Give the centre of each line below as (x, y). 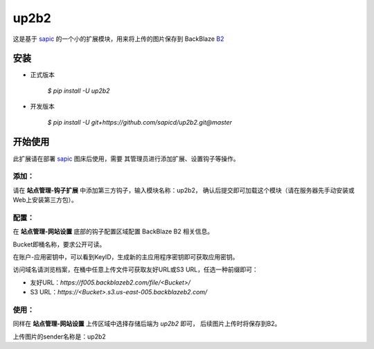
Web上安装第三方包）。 (45, 200)
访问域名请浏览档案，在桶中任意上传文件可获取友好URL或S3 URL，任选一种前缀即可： (136, 269)
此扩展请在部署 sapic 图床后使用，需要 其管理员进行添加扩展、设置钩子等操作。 (126, 159)
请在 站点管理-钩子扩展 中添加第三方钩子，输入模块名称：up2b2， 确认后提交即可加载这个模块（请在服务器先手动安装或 (184, 190)
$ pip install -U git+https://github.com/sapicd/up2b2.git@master (140, 122)
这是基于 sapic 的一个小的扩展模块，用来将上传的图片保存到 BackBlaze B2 (118, 39)
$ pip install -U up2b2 (79, 91)
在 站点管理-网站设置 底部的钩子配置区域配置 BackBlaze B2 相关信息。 (113, 231)
